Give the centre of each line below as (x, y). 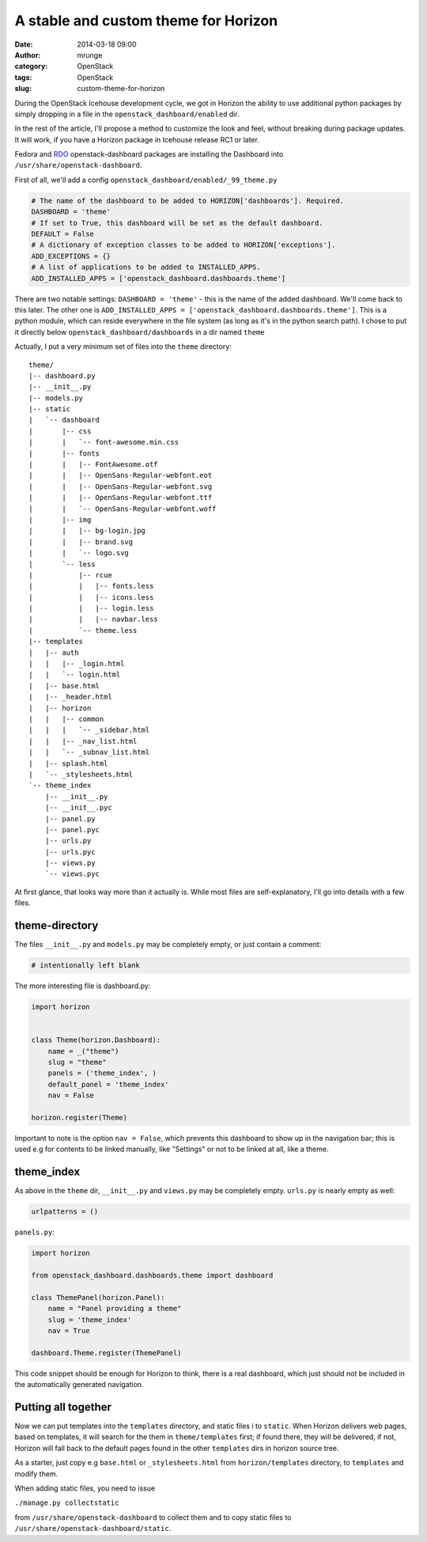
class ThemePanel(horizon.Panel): (98, 1297)
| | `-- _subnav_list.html (89, 752)
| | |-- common (66, 719)
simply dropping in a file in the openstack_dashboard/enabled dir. (127, 114)
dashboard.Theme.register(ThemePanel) (106, 1353)
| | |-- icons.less (91, 597)
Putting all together (63, 1407)
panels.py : (34, 1232)
